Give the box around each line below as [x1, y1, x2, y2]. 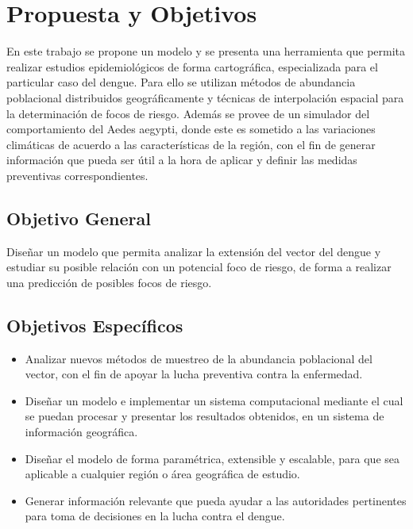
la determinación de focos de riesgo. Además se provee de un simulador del [6, 105, 370, 121]
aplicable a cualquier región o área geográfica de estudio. [25, 466, 300, 482]
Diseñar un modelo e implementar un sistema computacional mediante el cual [25, 392, 403, 408]
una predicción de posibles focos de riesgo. [6, 274, 212, 290]
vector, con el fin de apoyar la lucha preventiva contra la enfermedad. [25, 366, 363, 382]
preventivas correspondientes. [6, 167, 149, 183]
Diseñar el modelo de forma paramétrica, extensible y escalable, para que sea [25, 450, 400, 466]
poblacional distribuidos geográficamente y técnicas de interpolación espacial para [6, 89, 404, 105]
